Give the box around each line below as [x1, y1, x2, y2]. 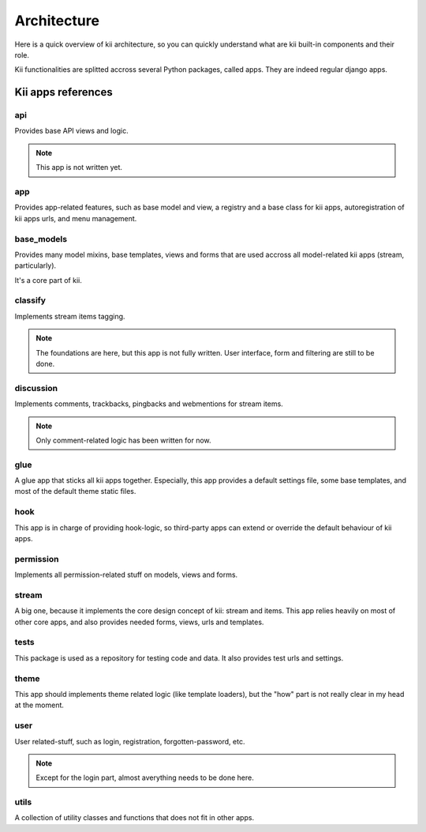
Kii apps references [14, 85, 114, 99]
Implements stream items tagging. [14, 311, 125, 321]
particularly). [14, 261, 57, 270]
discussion [14, 382, 58, 393]
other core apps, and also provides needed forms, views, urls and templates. [14, 617, 264, 627]
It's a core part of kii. [14, 275, 82, 284]
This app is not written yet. [35, 163, 122, 172]
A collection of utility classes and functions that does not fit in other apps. [14, 813, 255, 823]
